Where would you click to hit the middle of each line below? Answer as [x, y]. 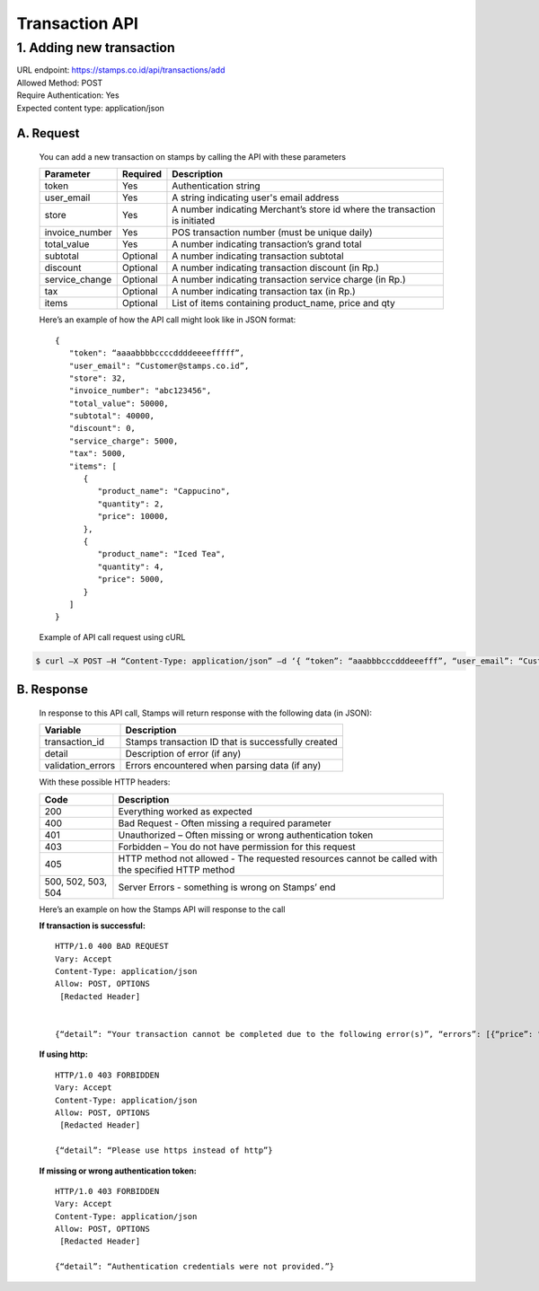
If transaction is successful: [92, 926]
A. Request [48, 133]
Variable [63, 730]
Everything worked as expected [186, 811]
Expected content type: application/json [91, 108]
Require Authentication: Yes [68, 95]
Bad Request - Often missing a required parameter [225, 823]
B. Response [53, 690]
